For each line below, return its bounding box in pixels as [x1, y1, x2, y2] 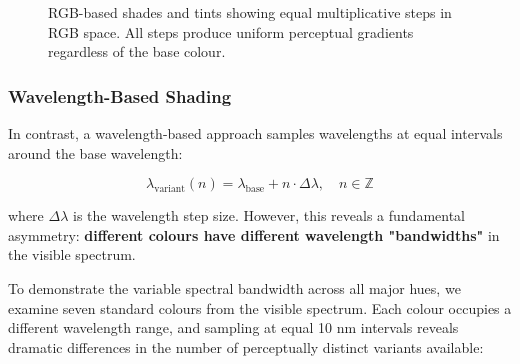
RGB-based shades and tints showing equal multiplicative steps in [48, 2, 452, 22]
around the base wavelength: [8, 142, 183, 163]
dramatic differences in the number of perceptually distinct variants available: [8, 336, 484, 357]
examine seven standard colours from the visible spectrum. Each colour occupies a [8, 297, 512, 318]
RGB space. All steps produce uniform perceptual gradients [48, 21, 414, 42]
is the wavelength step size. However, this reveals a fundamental [72, 205, 466, 226]
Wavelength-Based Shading [8, 83, 232, 108]
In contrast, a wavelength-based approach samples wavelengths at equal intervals [8, 123, 503, 143]
